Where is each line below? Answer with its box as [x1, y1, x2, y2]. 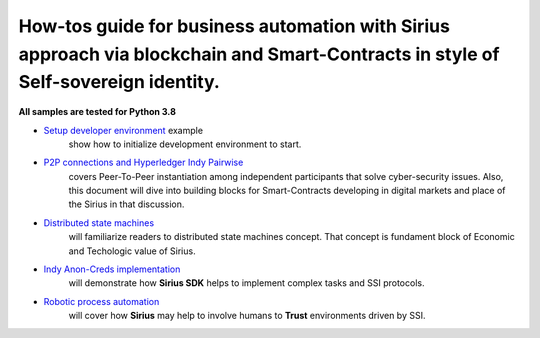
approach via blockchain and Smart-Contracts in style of [18, 43, 500, 65]
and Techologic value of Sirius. [68, 245, 196, 257]
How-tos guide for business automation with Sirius [18, 15, 450, 37]
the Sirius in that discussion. [68, 198, 185, 210]
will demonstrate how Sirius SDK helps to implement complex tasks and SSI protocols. [68, 277, 425, 289]
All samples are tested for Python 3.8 [18, 106, 177, 118]
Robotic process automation [43, 295, 160, 307]
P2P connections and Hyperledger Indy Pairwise [43, 156, 244, 169]
